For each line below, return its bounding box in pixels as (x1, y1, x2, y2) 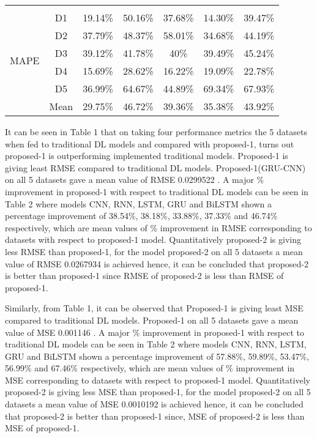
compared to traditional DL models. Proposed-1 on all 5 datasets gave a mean (5, 313, 299, 326)
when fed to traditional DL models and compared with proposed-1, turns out (5, 137, 294, 150)
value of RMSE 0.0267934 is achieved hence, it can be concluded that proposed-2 (5, 257, 309, 270)
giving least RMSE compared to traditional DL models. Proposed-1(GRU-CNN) (5, 161, 306, 174)
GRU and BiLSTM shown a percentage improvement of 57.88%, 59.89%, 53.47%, (5, 349, 310, 362)
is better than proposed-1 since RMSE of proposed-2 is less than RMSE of (5, 269, 284, 282)
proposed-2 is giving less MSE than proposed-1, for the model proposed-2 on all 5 (5, 385, 311, 398)
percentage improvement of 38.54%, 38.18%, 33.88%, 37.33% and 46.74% (5, 209, 278, 222)
